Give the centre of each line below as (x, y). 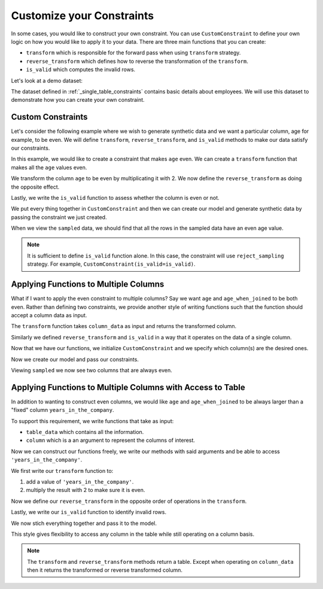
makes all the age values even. (49, 167)
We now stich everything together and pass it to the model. (84, 523)
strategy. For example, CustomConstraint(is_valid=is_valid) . (111, 264)
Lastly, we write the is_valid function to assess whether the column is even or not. (115, 198)
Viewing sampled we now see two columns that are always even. (92, 370)
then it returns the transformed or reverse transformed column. (105, 570)
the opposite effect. (35, 187)
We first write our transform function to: (62, 470)
